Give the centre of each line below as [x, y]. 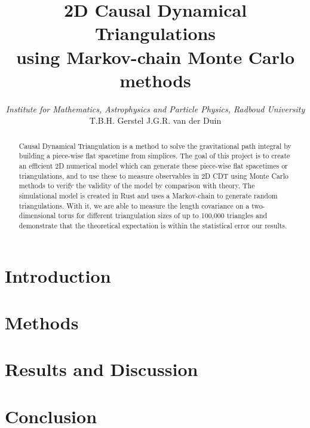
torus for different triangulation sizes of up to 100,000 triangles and [163, 215]
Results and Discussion [102, 369]
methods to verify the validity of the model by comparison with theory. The [137, 186]
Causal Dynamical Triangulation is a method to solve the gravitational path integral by [155, 146]
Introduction [58, 275]
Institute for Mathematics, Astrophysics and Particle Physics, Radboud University [155, 108]
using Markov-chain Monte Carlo [155, 56]
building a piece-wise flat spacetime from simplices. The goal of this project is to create [154, 156]
